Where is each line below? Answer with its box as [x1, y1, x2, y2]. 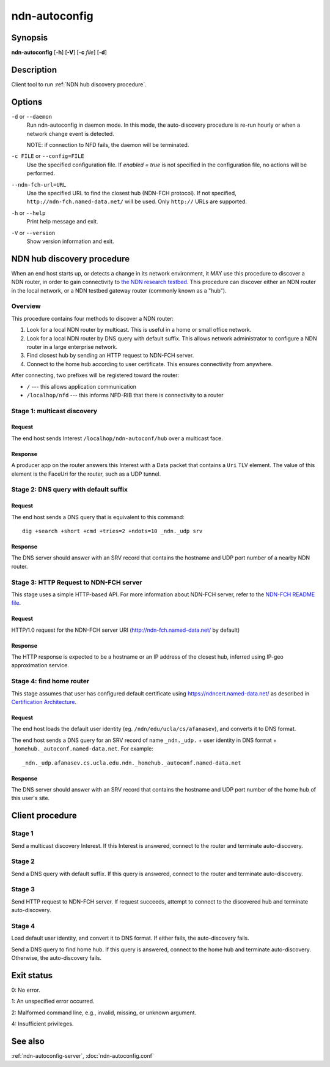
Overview [11, 302, 41, 310]
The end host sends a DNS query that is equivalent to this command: [11, 513, 185, 520]
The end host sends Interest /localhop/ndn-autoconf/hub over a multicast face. [11, 435, 223, 442]
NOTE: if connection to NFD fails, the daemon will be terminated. [26, 141, 189, 149]
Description [11, 64, 57, 75]
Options [11, 97, 43, 107]
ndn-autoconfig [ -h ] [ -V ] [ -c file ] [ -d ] [11, 49, 107, 56]
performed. [26, 170, 55, 177]
